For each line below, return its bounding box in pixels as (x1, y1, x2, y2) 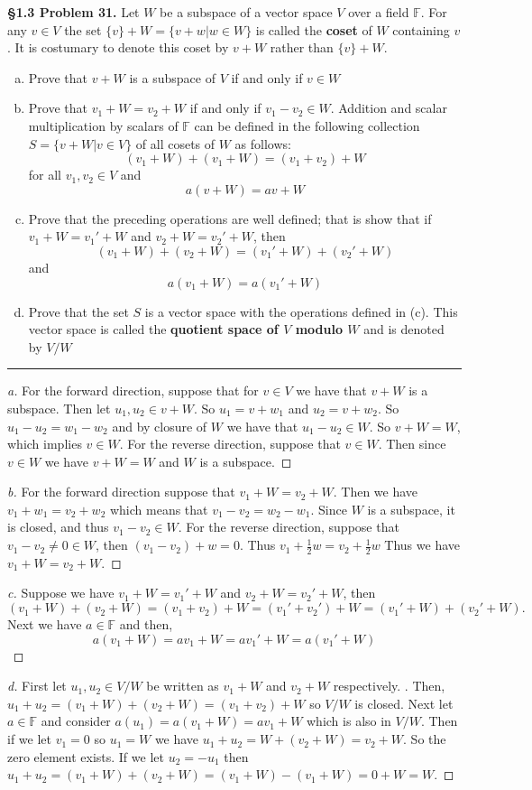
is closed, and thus (7, 517, 109, 536)
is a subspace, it (367, 499, 455, 518)
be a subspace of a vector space (160, 3, 333, 21)
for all (28, 165, 62, 184)
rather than (270, 38, 334, 57)
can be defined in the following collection (194, 116, 420, 135)
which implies (7, 434, 82, 453)
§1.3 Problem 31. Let (7, 3, 140, 21)
